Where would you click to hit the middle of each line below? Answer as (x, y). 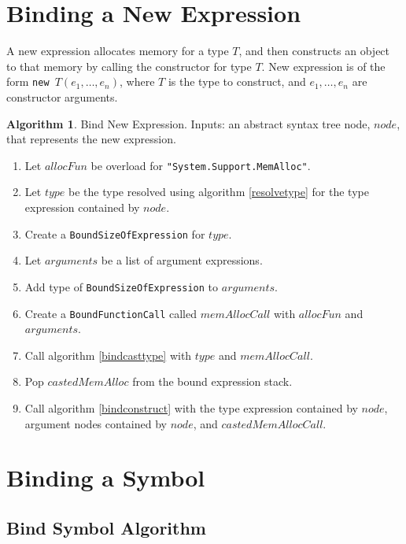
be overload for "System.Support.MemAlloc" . (201, 165)
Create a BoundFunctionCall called (111, 313)
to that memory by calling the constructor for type (129, 66)
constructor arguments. (62, 96)
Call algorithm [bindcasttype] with (108, 355)
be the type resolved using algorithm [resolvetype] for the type (219, 192)
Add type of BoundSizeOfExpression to (122, 286)
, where (137, 81)
